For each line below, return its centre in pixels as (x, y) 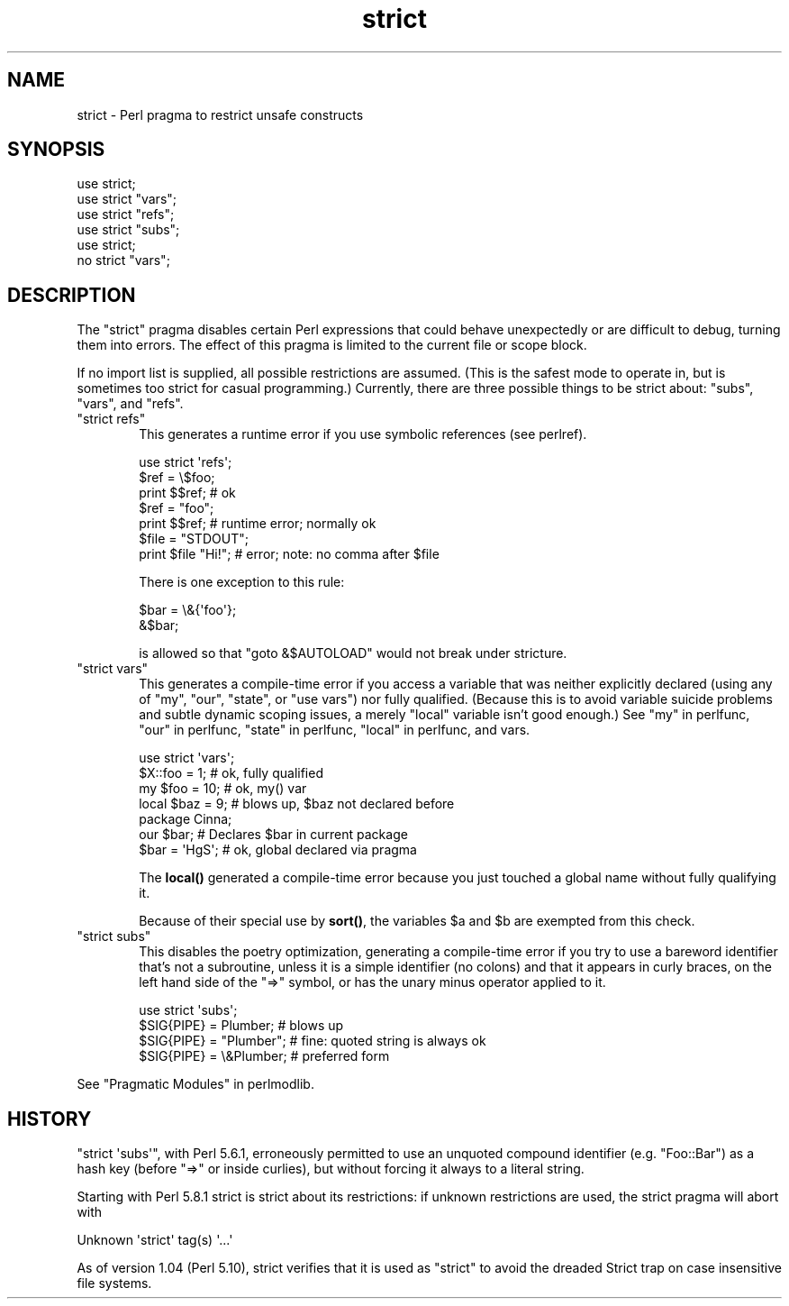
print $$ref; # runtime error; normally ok (258, 524)
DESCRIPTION (72, 295)
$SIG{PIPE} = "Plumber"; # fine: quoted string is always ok (313, 1041)
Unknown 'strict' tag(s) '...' (155, 1240)
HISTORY (50, 1119)
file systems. (114, 1283)
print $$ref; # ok (187, 493)
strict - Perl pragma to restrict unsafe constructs (220, 114)
